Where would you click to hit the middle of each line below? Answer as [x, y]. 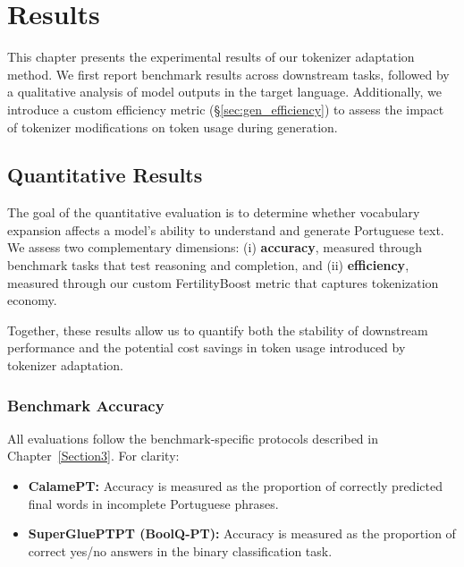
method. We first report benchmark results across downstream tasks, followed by [228, 74]
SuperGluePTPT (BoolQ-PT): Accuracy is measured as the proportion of [242, 533]
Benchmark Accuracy [86, 405]
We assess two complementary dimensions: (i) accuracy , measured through [215, 247]
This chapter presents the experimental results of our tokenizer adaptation [211, 57]
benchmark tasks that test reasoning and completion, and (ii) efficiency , [208, 265]
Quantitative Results [105, 175]
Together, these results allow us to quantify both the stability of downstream [218, 330]
